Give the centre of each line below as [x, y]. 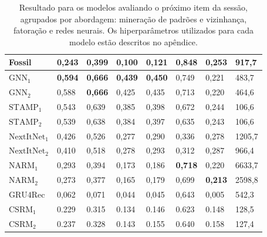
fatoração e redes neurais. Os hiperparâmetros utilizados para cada [133, 30]
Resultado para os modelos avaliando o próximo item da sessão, [133, 7]
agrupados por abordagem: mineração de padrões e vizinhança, [133, 19]
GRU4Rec [27, 195]
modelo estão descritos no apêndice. [133, 41]
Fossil [20, 62]
